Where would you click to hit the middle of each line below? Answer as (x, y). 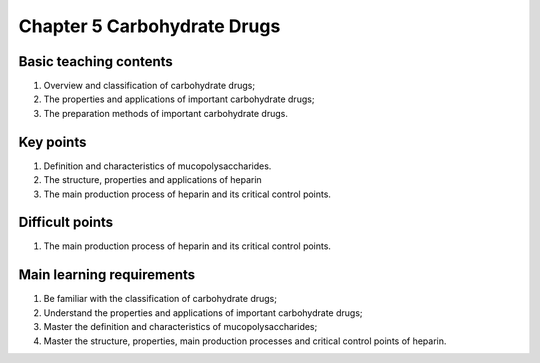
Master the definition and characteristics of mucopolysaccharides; (180, 327)
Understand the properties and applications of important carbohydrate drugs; (203, 312)
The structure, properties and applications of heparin (152, 180)
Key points (52, 141)
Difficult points (66, 222)
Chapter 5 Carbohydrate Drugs (149, 26)
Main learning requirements (107, 275)
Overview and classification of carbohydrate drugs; (149, 86)
